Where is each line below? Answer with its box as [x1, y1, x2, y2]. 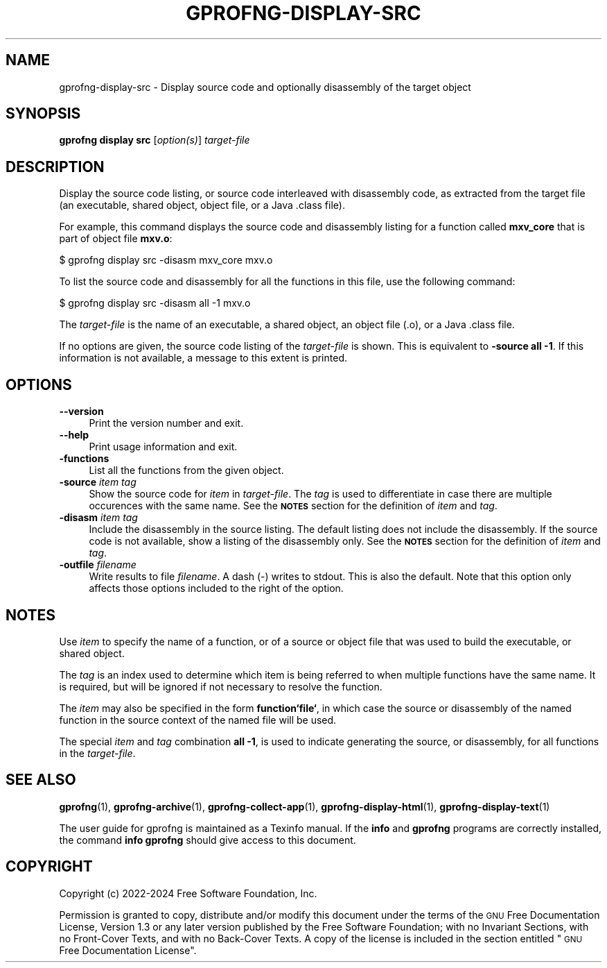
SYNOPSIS [6, 105, 81, 123]
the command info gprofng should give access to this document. [59, 833, 356, 846]
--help [59, 429, 89, 441]
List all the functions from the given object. [89, 464, 284, 477]
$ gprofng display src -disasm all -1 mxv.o [59, 297, 251, 309]
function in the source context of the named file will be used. [59, 713, 337, 726]
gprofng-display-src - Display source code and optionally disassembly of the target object [59, 80, 471, 93]
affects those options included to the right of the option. [89, 582, 344, 595]
